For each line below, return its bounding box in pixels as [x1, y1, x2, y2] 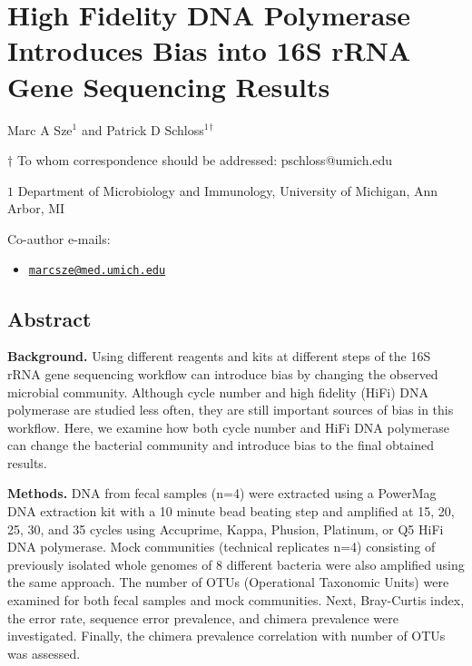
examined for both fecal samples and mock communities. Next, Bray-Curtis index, [7, 591, 465, 610]
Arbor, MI [7, 199, 65, 218]
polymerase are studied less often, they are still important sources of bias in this [7, 400, 454, 419]
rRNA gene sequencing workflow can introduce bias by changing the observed [7, 364, 438, 383]
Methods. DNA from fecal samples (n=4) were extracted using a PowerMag [7, 484, 437, 503]
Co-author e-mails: [7, 229, 111, 248]
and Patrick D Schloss [81, 120, 204, 139]
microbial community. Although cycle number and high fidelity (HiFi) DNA [7, 382, 429, 401]
